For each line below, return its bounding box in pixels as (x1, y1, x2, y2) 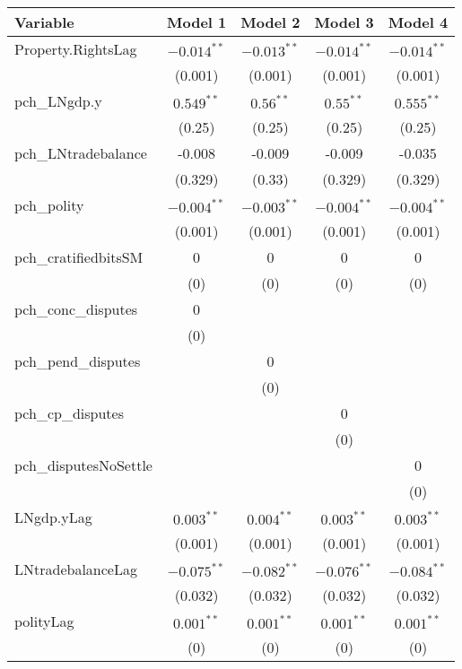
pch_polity (14, 195, 84, 215)
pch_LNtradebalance (14, 143, 147, 163)
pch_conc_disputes (14, 299, 138, 319)
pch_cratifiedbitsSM (14, 247, 144, 267)
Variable (14, 12, 74, 32)
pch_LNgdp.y (14, 91, 102, 111)
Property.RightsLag (14, 39, 137, 59)
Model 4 (388, 12, 449, 32)
